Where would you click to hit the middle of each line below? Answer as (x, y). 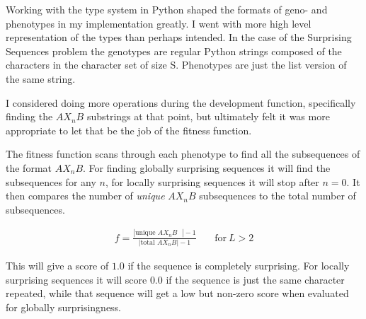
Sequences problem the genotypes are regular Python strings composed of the (174, 51)
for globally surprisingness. (64, 307)
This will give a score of (57, 265)
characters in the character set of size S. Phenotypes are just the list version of (176, 65)
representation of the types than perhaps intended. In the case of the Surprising (179, 37)
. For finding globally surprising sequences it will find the (207, 167)
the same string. (41, 78)
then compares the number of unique (85, 196)
